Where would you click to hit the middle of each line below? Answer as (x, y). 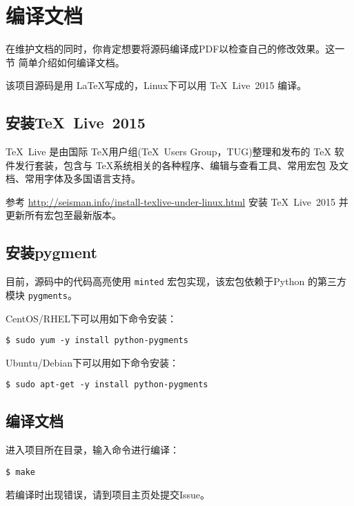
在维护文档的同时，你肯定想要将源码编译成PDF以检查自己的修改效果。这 (170, 49)
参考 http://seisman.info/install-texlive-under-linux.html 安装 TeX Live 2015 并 (177, 201)
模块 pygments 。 (41, 294)
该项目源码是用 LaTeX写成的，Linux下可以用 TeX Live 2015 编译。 (156, 85)
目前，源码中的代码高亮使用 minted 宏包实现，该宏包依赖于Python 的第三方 (176, 281)
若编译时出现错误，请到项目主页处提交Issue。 (108, 494)
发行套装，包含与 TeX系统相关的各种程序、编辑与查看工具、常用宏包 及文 (181, 165)
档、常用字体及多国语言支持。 (73, 178)
